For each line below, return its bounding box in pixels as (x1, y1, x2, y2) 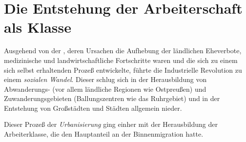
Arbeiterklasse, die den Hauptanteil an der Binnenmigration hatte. (4, 129, 204, 139)
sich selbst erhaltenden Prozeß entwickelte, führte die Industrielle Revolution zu (4, 64, 242, 75)
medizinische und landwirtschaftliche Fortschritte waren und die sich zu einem (4, 55, 238, 65)
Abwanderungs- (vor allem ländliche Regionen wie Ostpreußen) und (4, 83, 206, 94)
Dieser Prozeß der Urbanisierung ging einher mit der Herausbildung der (4, 119, 218, 129)
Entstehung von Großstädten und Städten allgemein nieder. (4, 102, 182, 113)
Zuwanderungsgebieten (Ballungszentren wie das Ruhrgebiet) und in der (4, 93, 220, 103)
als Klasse (4, 17, 72, 37)
